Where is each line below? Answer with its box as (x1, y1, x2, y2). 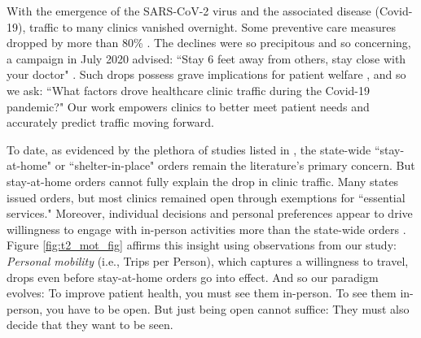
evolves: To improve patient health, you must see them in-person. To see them (7, 284, 397, 301)
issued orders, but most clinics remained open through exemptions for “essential (7, 188, 406, 206)
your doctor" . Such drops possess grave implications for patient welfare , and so (7, 66, 406, 83)
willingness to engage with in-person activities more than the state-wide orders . (7, 220, 406, 237)
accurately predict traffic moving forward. (7, 114, 214, 131)
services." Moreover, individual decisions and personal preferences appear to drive (7, 205, 413, 222)
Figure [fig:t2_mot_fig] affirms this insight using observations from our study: (7, 236, 397, 253)
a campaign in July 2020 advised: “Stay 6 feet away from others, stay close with (7, 50, 406, 67)
